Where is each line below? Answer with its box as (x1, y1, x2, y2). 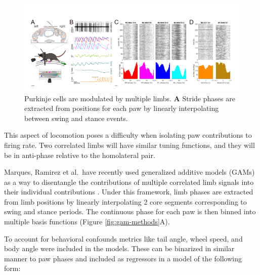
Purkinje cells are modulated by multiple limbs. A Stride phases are (24, 93, 235, 103)
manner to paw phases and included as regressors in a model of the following (4, 253, 242, 263)
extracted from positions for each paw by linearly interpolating (24, 103, 219, 113)
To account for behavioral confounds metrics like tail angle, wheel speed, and (4, 233, 243, 244)
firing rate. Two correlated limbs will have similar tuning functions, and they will (4, 139, 255, 150)
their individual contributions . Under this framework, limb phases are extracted (4, 186, 253, 197)
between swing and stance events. (24, 112, 128, 123)
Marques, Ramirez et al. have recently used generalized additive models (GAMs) (4, 167, 255, 177)
